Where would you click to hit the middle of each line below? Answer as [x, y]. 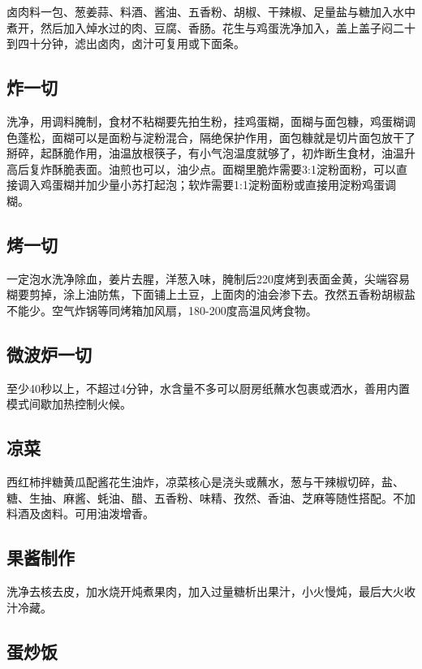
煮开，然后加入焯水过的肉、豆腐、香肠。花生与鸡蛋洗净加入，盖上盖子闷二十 [211, 27]
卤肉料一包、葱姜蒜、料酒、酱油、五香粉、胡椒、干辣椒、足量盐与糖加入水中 [211, 11]
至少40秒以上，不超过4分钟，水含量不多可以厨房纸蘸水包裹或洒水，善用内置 [208, 388]
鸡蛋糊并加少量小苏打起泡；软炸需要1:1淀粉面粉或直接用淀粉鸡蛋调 [218, 185]
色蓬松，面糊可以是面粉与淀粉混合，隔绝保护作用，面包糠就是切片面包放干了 [211, 137]
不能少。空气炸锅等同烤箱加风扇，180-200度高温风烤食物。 [162, 310]
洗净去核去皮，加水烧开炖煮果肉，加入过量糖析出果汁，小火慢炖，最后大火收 [211, 591]
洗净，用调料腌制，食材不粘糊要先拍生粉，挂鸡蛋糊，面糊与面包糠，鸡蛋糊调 [211, 121]
